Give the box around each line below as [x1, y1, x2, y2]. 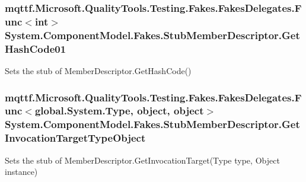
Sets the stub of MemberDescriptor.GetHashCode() [5, 64, 192, 76]
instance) [5, 165, 38, 178]
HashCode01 [5, 41, 66, 56]
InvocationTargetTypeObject [5, 130, 146, 145]
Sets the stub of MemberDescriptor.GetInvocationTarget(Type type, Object [5, 154, 280, 166]
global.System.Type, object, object [34, 103, 204, 118]
